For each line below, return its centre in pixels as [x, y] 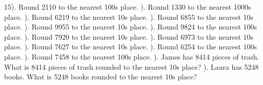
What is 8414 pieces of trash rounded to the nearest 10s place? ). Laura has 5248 [131, 66]
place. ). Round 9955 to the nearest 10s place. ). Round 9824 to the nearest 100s [131, 27]
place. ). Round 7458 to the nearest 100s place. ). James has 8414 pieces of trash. [132, 56]
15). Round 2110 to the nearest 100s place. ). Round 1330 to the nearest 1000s [128, 7]
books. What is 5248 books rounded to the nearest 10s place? [101, 77]
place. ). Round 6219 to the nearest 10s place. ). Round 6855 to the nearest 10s [129, 17]
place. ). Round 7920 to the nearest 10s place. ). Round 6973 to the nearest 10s [129, 36]
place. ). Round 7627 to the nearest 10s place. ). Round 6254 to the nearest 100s [131, 47]
